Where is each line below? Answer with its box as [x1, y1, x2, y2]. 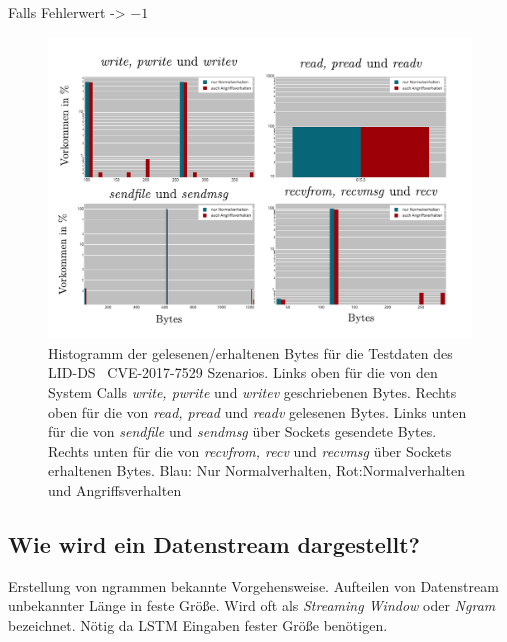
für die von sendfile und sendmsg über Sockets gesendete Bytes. [48, 421, 437, 442]
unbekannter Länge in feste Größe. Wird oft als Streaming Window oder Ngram [8, 595, 496, 616]
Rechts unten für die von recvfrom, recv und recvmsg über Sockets [48, 440, 452, 461]
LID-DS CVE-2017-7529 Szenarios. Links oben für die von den [48, 362, 438, 383]
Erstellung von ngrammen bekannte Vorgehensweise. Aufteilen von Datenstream [8, 575, 499, 596]
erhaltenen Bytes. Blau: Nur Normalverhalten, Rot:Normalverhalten [48, 460, 466, 481]
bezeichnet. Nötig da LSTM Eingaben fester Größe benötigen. [8, 615, 388, 635]
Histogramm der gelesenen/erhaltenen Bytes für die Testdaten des [48, 342, 453, 363]
